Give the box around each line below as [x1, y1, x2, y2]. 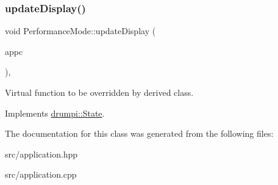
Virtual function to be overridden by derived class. [5, 86, 194, 98]
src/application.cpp [5, 168, 77, 181]
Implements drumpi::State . [5, 106, 105, 119]
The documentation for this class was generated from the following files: [5, 127, 274, 140]
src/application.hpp [5, 147, 78, 160]
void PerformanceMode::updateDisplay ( [5, 24, 156, 37]
